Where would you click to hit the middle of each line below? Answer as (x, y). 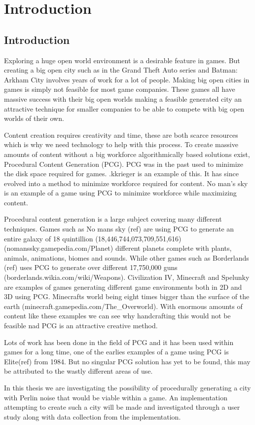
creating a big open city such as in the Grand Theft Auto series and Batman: (121, 70)
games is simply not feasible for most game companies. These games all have (120, 89)
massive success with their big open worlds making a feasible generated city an (123, 98)
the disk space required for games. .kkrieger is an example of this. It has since (121, 174)
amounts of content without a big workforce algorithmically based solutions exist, (127, 154)
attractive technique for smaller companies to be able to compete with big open (124, 108)
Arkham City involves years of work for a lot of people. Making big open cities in (127, 79)
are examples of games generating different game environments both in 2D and (123, 287)
